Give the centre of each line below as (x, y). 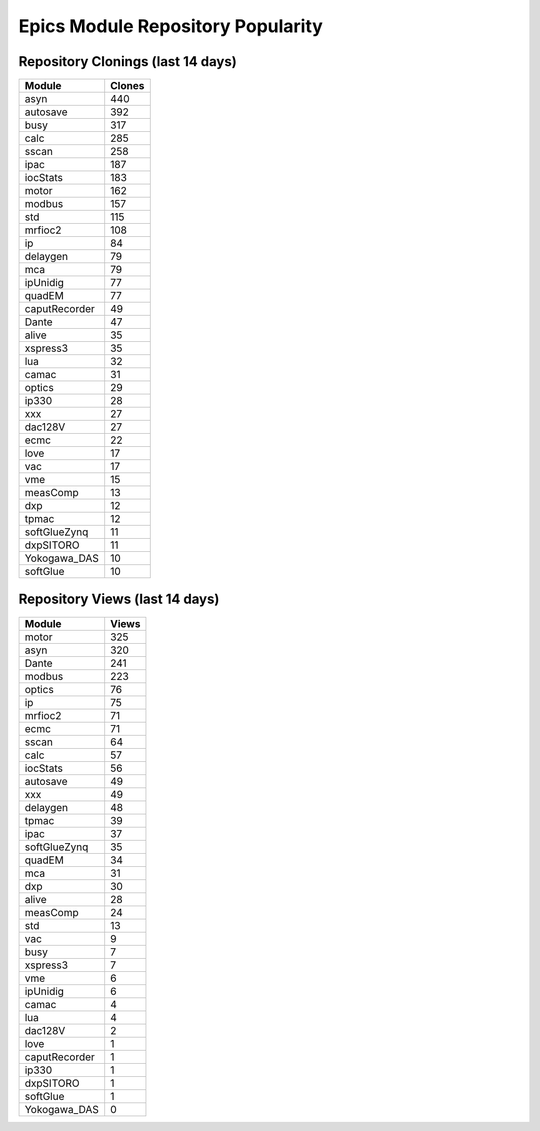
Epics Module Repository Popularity (171, 26)
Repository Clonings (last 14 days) (127, 61)
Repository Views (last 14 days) (119, 599)
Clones (127, 86)
